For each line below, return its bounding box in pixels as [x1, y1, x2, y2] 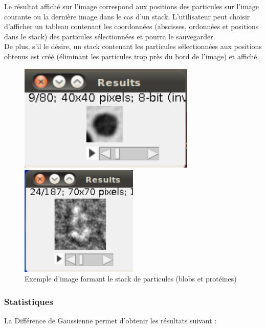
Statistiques [4, 295, 53, 308]
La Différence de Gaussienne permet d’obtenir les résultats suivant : [4, 315, 217, 326]
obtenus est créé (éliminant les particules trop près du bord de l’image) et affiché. [4, 51, 259, 61]
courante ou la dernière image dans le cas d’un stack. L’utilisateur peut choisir [4, 11, 250, 21]
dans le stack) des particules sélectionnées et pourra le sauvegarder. [4, 31, 215, 41]
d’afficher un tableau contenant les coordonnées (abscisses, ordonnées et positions [4, 21, 259, 32]
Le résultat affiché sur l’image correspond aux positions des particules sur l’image [4, 1, 259, 11]
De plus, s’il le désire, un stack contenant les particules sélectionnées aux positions [4, 41, 262, 52]
